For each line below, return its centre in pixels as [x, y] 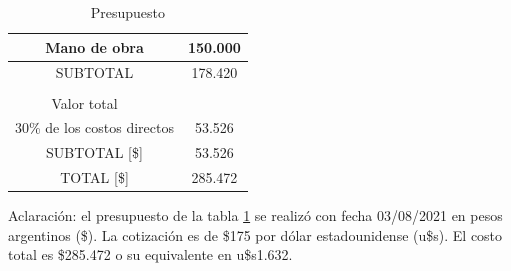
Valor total [84, 102]
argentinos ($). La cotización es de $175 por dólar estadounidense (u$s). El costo [255, 234]
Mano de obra [94, 46]
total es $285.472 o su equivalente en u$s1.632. [150, 254]
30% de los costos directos [94, 127]
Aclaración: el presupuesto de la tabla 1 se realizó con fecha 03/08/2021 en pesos [255, 215]
